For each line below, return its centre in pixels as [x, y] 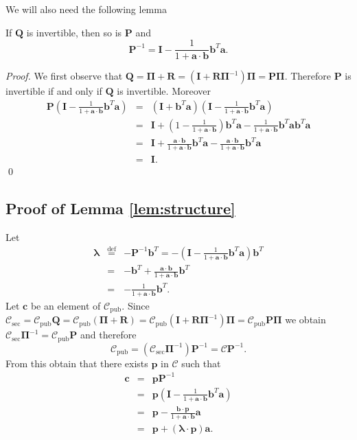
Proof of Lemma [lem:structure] [120, 208]
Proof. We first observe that [64, 76]
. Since [136, 305]
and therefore [108, 335]
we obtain [306, 320]
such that [201, 363]
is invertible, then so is [74, 32]
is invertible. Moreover [164, 91]
